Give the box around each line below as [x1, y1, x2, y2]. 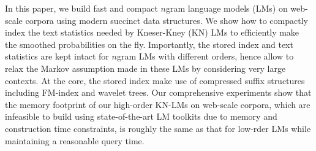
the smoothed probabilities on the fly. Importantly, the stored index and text [5, 37, 293, 50]
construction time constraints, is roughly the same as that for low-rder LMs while [5, 122, 311, 134]
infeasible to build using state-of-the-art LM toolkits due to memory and [5, 110, 277, 123]
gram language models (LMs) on [165, 2, 288, 14]
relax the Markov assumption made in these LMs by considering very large [5, 61, 286, 74]
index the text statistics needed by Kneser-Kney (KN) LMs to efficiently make [5, 26, 299, 39]
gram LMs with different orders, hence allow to [116, 50, 294, 63]
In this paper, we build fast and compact [5, 2, 158, 14]
